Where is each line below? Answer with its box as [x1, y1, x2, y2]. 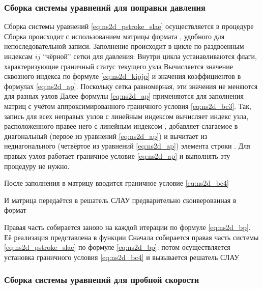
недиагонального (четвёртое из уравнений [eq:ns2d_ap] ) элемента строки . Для [4, 140, 250, 151]
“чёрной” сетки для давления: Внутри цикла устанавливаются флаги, [43, 51, 257, 61]
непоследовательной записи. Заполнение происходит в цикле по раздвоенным [4, 41, 244, 51]
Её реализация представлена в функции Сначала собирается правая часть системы [4, 232, 259, 242]
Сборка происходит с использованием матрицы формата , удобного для [4, 31, 225, 41]
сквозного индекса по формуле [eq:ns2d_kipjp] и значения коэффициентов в [4, 71, 241, 81]
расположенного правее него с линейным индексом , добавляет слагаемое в [4, 121, 238, 131]
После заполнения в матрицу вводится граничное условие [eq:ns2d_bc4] [4, 178, 229, 188]
